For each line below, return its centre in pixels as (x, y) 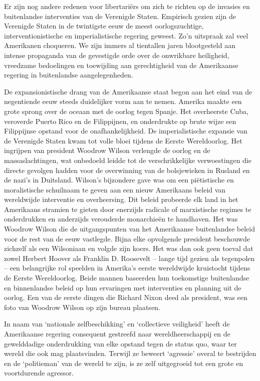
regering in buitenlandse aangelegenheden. (69, 75)
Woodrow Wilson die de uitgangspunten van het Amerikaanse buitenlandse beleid (129, 229)
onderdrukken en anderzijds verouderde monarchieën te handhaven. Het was (121, 219)
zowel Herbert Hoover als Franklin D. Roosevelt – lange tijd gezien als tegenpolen (129, 258)
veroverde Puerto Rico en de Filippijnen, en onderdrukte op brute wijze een (120, 121)
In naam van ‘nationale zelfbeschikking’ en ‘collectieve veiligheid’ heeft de (117, 324)
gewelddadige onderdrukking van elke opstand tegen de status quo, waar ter (120, 343)
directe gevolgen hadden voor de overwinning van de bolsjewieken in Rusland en (127, 170)
